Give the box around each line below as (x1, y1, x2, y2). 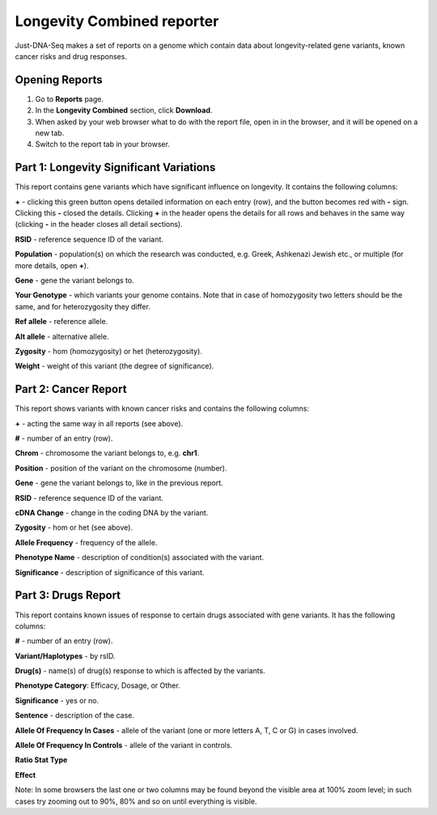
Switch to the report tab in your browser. (35, 139, 170, 149)
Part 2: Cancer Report (15, 382, 127, 396)
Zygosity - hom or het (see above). (15, 523, 134, 532)
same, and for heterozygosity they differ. (15, 301, 151, 311)
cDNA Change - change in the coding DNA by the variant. (15, 508, 209, 518)
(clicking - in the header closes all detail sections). (15, 220, 183, 229)
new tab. (35, 128, 65, 138)
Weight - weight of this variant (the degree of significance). (15, 361, 214, 371)
